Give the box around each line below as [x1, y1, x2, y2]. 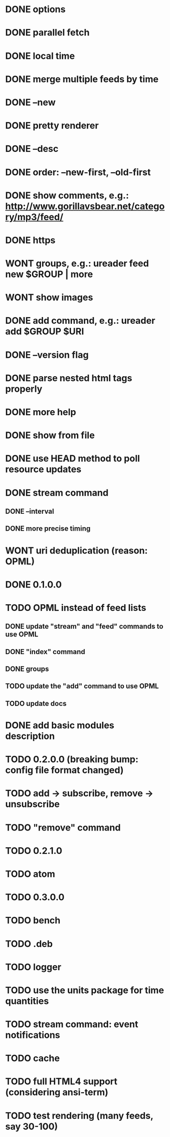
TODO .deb [5, 938, 53, 949]
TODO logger [5, 961, 62, 973]
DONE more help [5, 407, 76, 418]
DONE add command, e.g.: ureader [5, 315, 156, 326]
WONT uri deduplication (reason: [5, 545, 148, 556]
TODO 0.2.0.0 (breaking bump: [5, 754, 139, 765]
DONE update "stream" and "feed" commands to [5, 622, 163, 631]
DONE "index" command [5, 647, 85, 656]
